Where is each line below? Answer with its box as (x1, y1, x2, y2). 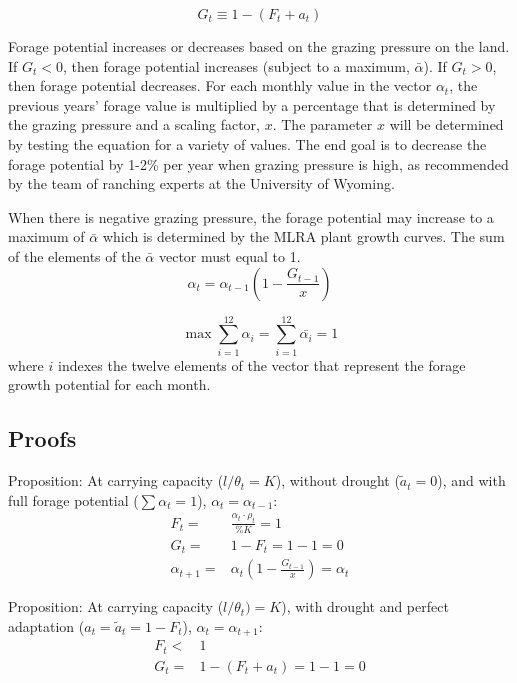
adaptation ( (8, 615, 85, 636)
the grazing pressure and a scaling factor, (8, 114, 260, 135)
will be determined (389, 114, 504, 135)
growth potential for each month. (8, 374, 211, 395)
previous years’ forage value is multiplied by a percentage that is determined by (8, 94, 496, 115)
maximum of (8, 226, 85, 247)
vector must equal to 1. (158, 245, 301, 266)
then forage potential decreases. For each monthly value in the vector (8, 75, 432, 96)
